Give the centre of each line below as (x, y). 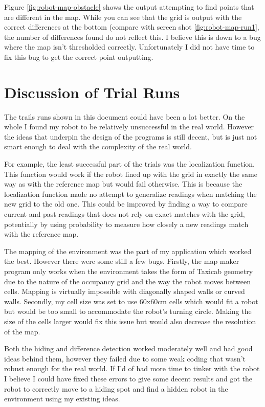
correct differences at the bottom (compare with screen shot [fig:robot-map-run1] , (132, 27)
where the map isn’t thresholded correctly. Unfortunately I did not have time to (129, 47)
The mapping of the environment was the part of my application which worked (128, 251)
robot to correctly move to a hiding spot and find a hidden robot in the (116, 388)
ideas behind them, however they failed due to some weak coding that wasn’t (125, 358)
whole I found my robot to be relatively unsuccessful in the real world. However (129, 127)
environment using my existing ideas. (62, 399)
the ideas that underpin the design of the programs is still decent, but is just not (131, 136)
